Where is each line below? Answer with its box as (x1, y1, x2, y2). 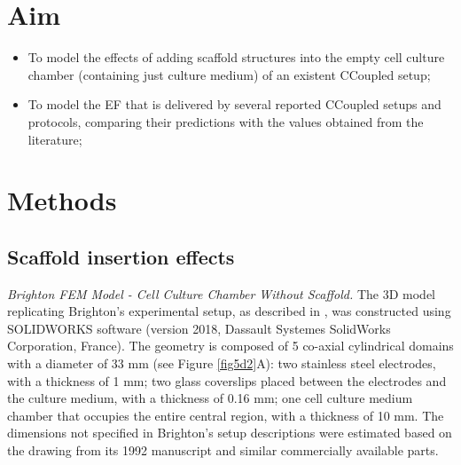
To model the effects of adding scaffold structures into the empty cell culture (27, 48, 445, 67)
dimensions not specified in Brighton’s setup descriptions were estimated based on (7, 423, 452, 442)
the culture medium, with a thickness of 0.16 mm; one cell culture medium (7, 389, 413, 407)
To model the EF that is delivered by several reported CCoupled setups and (27, 95, 441, 114)
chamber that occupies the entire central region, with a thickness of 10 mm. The (7, 406, 444, 424)
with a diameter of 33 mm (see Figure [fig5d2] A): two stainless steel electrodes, (7, 354, 436, 373)
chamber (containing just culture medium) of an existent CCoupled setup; (27, 65, 431, 83)
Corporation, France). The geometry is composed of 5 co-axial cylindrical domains (7, 336, 454, 355)
